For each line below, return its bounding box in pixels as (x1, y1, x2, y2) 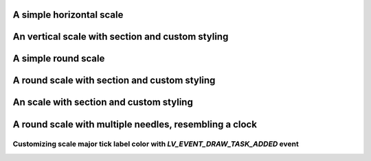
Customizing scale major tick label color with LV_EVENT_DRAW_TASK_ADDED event (12, 139, 299, 149)
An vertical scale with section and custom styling (12, 31, 229, 42)
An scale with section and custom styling (12, 97, 194, 108)
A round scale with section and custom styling (12, 75, 216, 86)
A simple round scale (12, 53, 105, 64)
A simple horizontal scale (12, 9, 124, 21)
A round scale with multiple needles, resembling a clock (12, 119, 258, 130)
